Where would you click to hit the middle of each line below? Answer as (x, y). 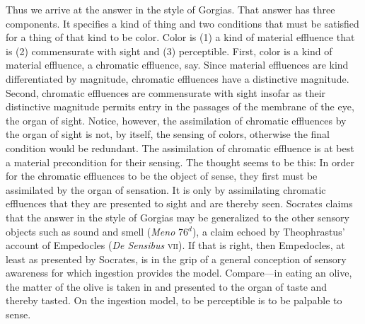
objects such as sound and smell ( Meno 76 (97, 231)
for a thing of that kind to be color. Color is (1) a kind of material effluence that (180, 37)
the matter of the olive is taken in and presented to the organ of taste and (167, 286)
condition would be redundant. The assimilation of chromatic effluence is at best (180, 147)
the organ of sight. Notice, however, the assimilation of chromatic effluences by (176, 120)
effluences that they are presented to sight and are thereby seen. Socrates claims (179, 203)
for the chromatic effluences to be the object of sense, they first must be (162, 176)
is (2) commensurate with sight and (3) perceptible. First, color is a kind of (169, 51)
